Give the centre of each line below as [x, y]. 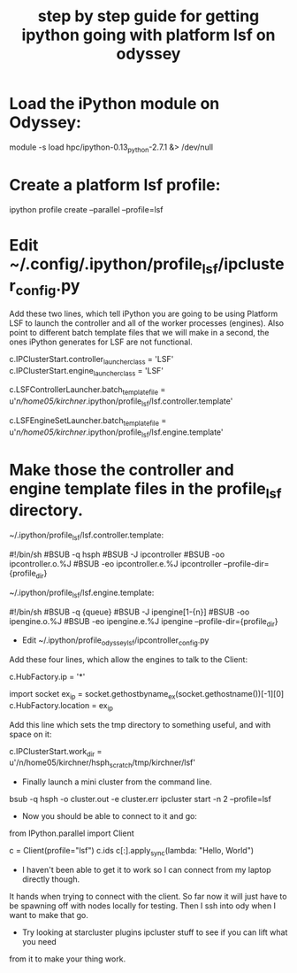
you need [39, 942]
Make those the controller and [122, 470]
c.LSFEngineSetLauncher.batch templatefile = [88, 421]
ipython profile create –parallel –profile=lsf [86, 209]
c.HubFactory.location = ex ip [61, 706]
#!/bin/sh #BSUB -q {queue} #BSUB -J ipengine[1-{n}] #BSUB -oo [129, 612]
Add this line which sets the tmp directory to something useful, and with [140, 724]
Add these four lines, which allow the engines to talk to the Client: [129, 660]
